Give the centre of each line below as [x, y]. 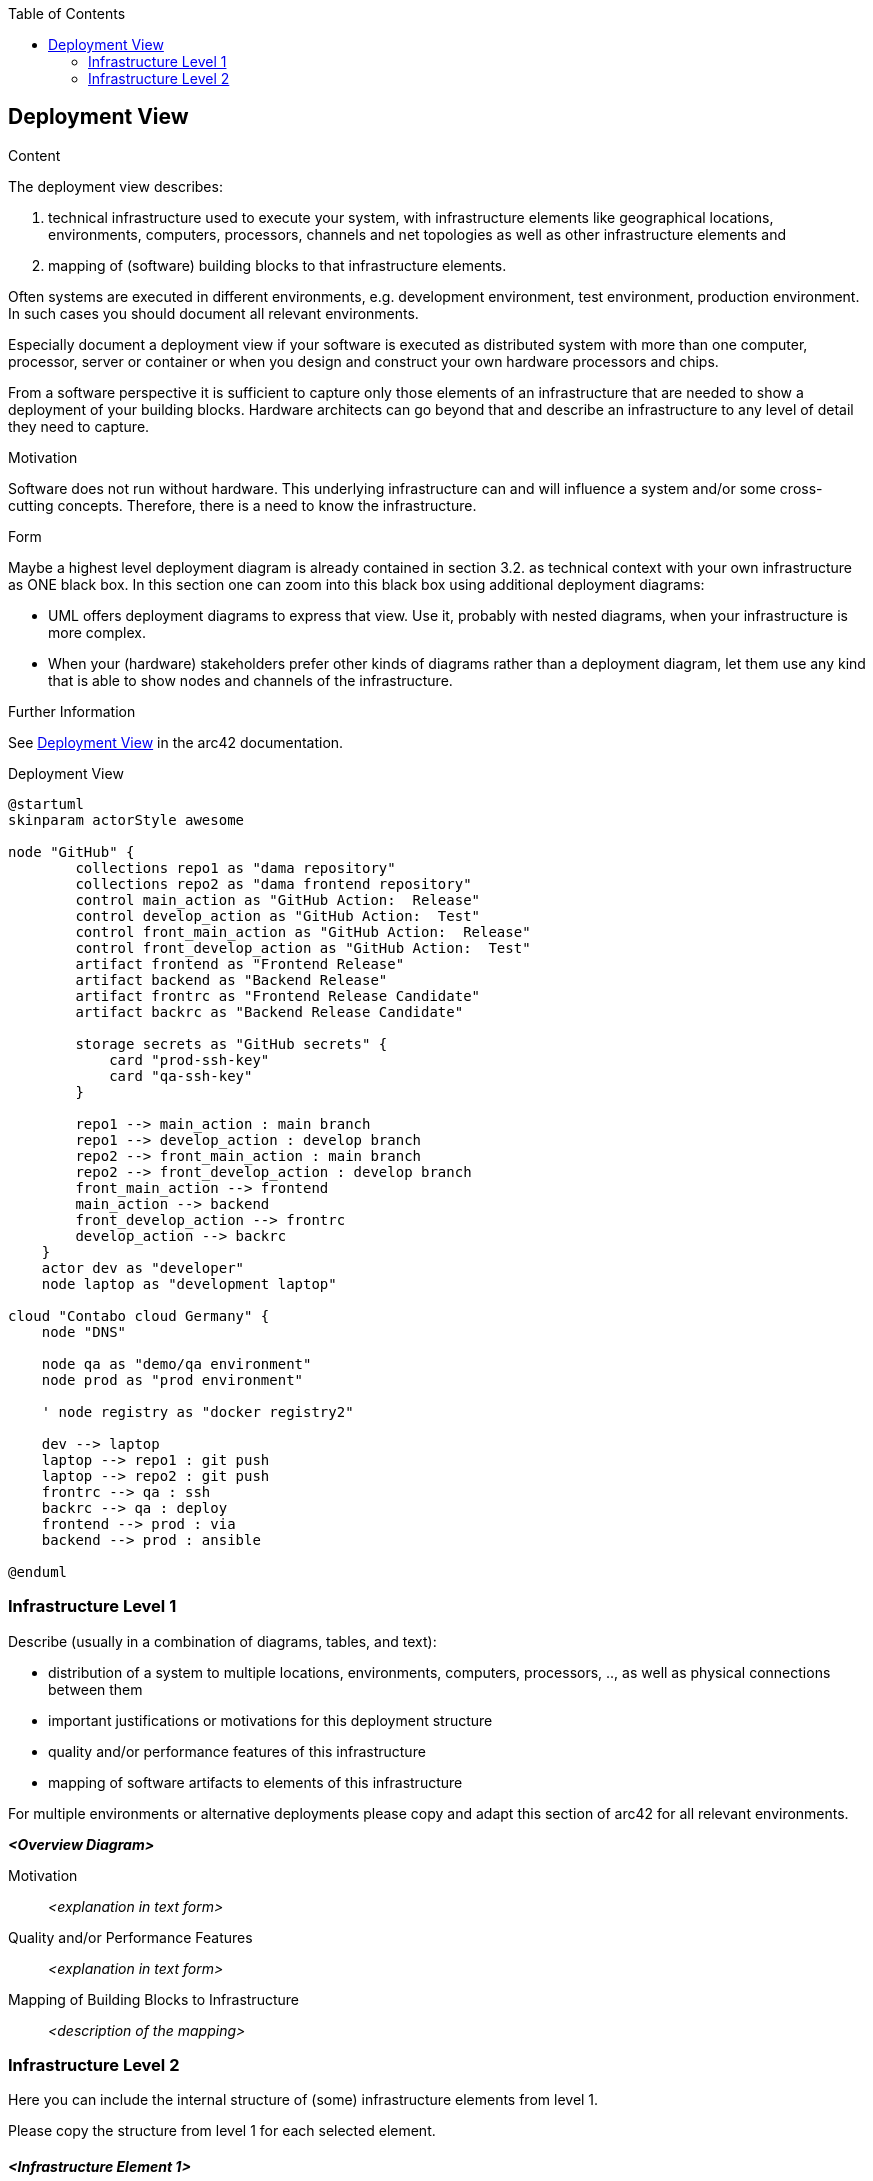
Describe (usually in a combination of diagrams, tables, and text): [222, 1641]
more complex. [97, 632]
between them [95, 1689]
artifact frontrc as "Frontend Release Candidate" [278, 995]
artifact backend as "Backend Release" [231, 979]
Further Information [72, 711]
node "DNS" [84, 1331]
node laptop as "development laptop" [189, 1283]
